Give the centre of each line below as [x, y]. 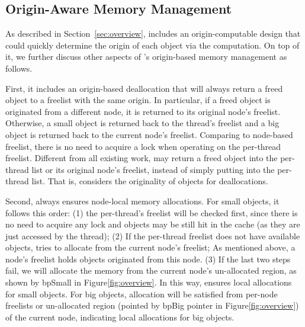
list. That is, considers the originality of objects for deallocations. [150, 181]
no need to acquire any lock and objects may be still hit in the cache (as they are [153, 224]
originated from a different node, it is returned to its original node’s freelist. [143, 111]
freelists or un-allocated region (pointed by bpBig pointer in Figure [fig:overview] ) [152, 305]
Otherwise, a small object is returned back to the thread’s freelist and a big [142, 123]
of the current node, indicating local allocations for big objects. [120, 317]
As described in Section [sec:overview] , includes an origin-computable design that [153, 33]
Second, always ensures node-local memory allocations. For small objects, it [142, 201]
